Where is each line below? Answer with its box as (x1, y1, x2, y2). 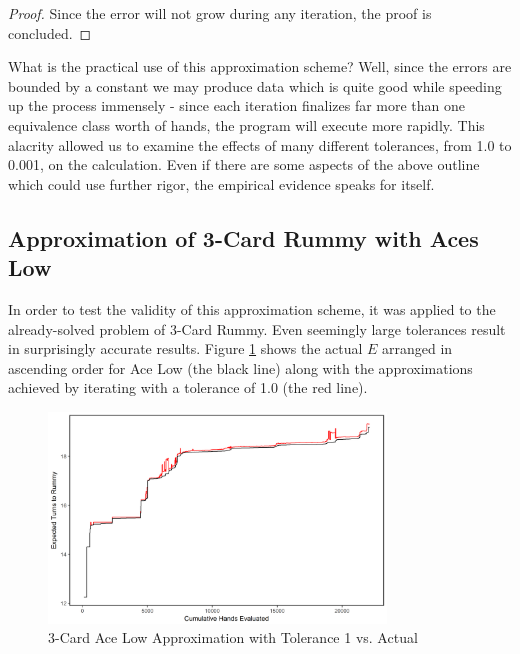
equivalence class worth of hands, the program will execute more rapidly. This (8, 114, 485, 135)
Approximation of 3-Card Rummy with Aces (8, 222, 479, 253)
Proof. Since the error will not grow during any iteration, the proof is (8, 3, 432, 23)
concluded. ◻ (8, 22, 92, 43)
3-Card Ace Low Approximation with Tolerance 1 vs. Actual (48, 627, 418, 648)
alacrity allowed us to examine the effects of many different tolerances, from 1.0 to (8, 134, 512, 155)
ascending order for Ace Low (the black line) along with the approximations (8, 357, 473, 378)
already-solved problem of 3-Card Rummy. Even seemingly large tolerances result (8, 318, 506, 339)
